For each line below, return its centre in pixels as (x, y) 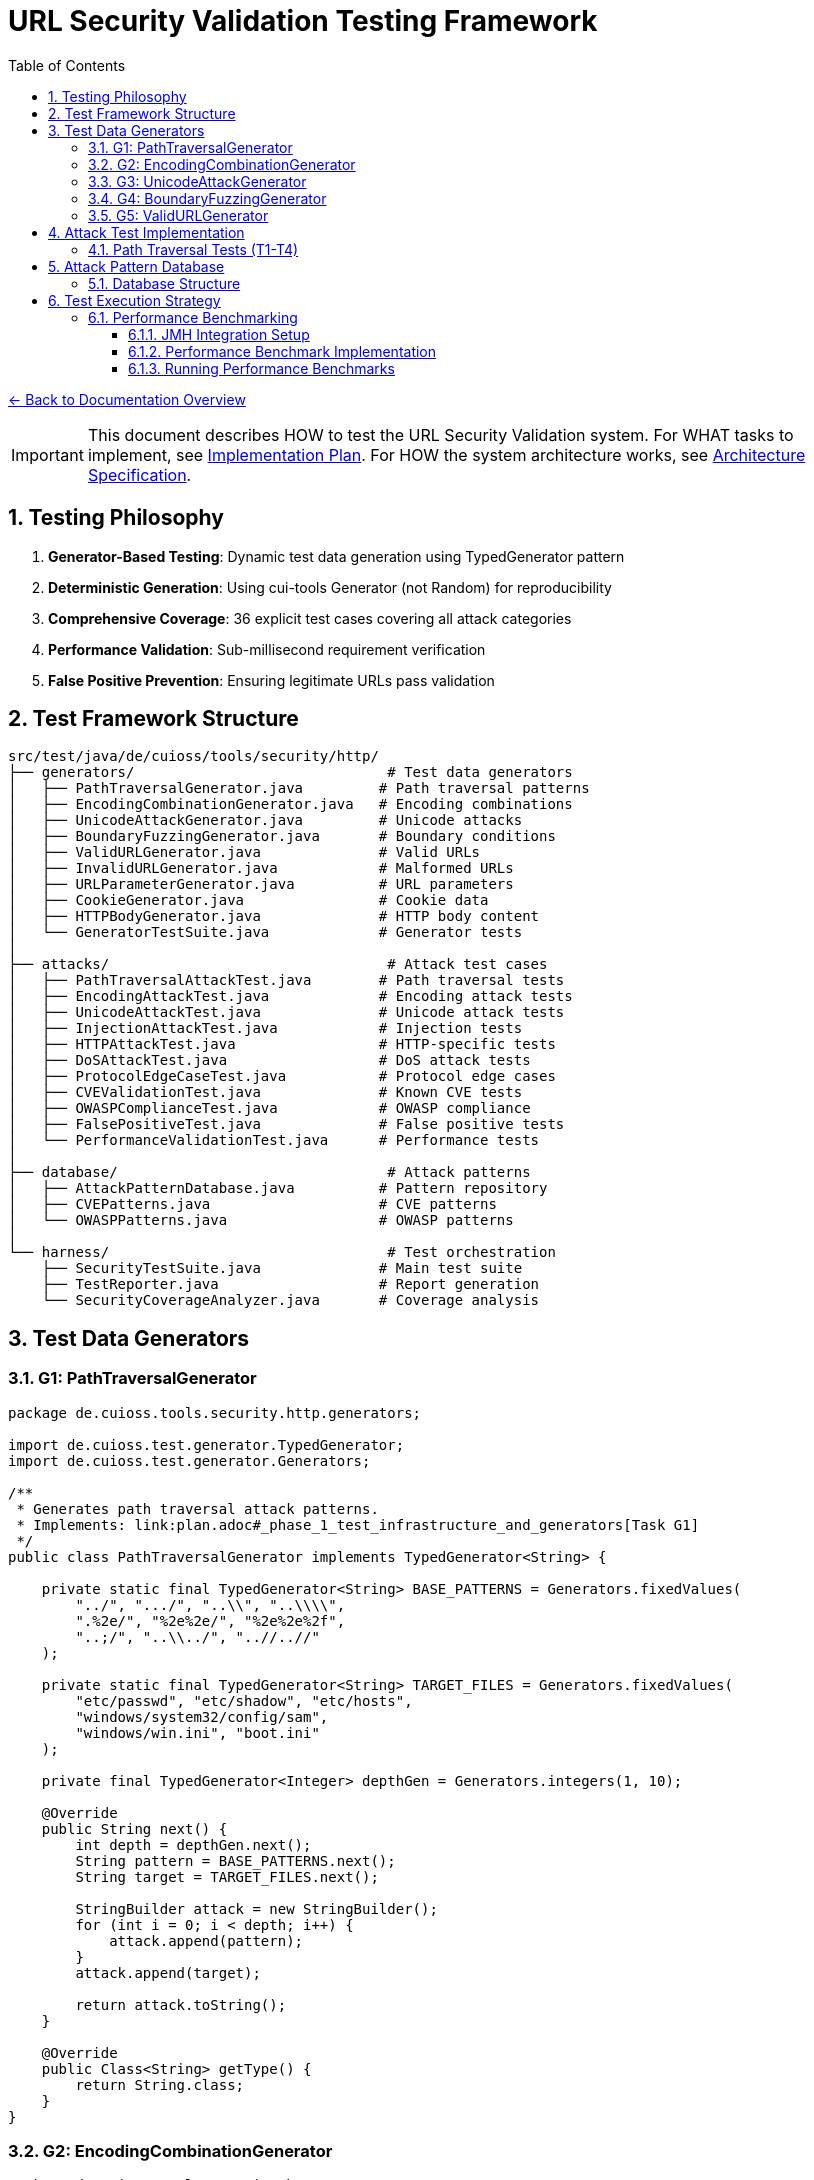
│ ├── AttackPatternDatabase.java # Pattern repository (278, 1188)
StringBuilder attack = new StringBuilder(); (256, 1908)
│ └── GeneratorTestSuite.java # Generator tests (265, 932)
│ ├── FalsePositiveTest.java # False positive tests (286, 1124)
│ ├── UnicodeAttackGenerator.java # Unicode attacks (265, 820)
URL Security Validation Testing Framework (303, 21)
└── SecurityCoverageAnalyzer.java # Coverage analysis (290, 1300)
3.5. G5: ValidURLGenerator (178, 215)
